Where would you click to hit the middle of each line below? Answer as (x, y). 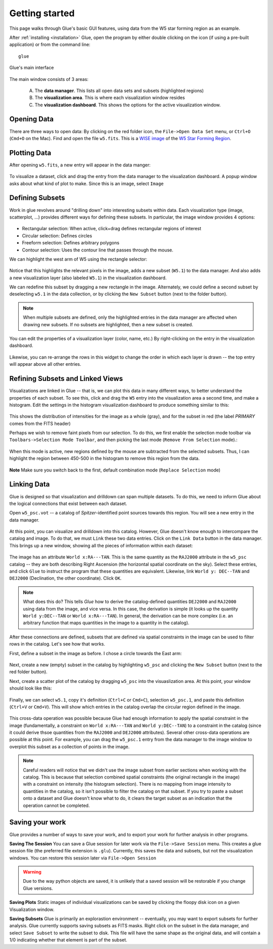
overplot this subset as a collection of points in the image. (70, 747)
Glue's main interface (32, 68)
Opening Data (32, 119)
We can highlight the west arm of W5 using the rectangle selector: (78, 259)
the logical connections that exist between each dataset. (68, 503)
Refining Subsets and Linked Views (66, 379)
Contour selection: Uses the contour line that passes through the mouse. (98, 250)
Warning (32, 872)
